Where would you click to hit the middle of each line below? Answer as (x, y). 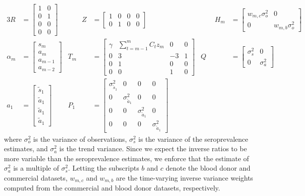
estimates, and (26, 148)
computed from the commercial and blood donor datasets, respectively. (112, 188)
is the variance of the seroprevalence (193, 139)
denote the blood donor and (208, 168)
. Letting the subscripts (103, 168)
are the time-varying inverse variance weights (185, 177)
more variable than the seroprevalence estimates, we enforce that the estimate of (127, 158)
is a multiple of (36, 168)
